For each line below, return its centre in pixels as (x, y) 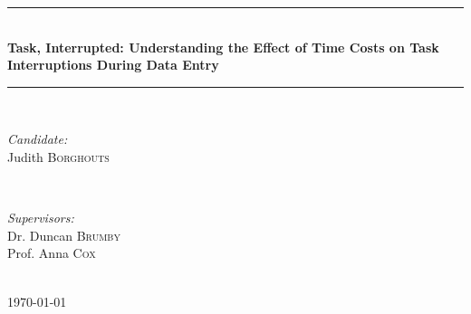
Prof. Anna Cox (52, 253)
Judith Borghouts (58, 156)
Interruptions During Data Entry (113, 65)
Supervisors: (41, 218)
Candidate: (38, 139)
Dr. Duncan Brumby (64, 235)
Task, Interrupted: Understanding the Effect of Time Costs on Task (223, 47)
